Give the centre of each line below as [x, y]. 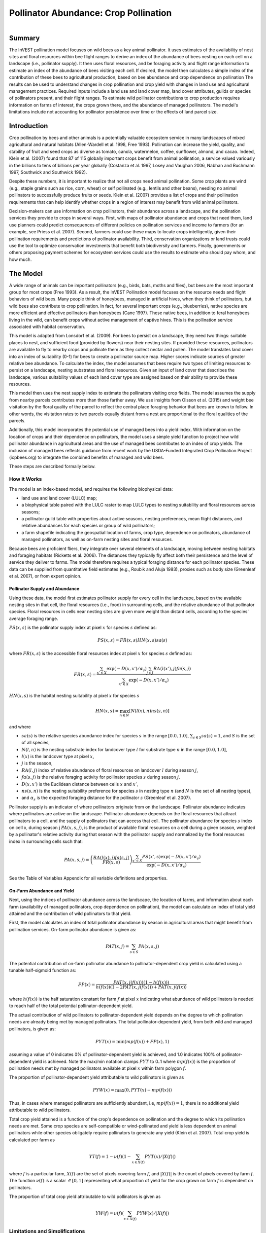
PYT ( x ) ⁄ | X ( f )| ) [160, 1156]
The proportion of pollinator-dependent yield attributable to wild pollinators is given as [97, 1077]
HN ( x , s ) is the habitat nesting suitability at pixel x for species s [74, 696]
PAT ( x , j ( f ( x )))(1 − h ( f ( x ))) [141, 982]
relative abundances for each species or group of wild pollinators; [88, 526]
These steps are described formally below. [52, 467]
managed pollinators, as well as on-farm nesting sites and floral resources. [97, 540]
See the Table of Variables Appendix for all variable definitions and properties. [88, 878]
